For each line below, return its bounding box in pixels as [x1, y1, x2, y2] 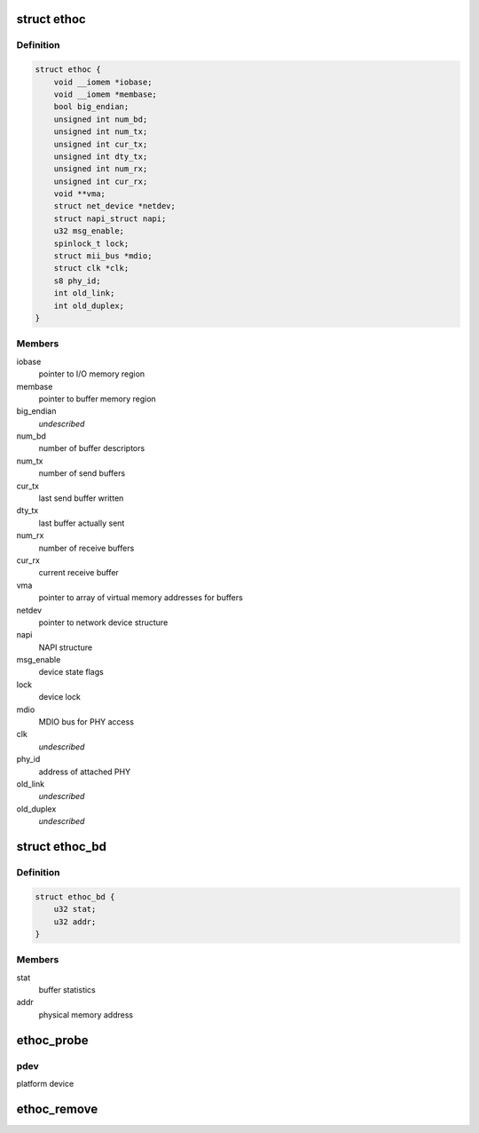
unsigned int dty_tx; [53, 151, 148, 162]
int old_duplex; [53, 300, 124, 311]
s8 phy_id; [53, 275, 101, 286]
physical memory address [38, 1009, 133, 1020]
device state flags [38, 667, 104, 677]
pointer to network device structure [38, 617, 169, 628]
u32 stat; [53, 904, 97, 915]
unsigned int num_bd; [53, 114, 148, 124]
